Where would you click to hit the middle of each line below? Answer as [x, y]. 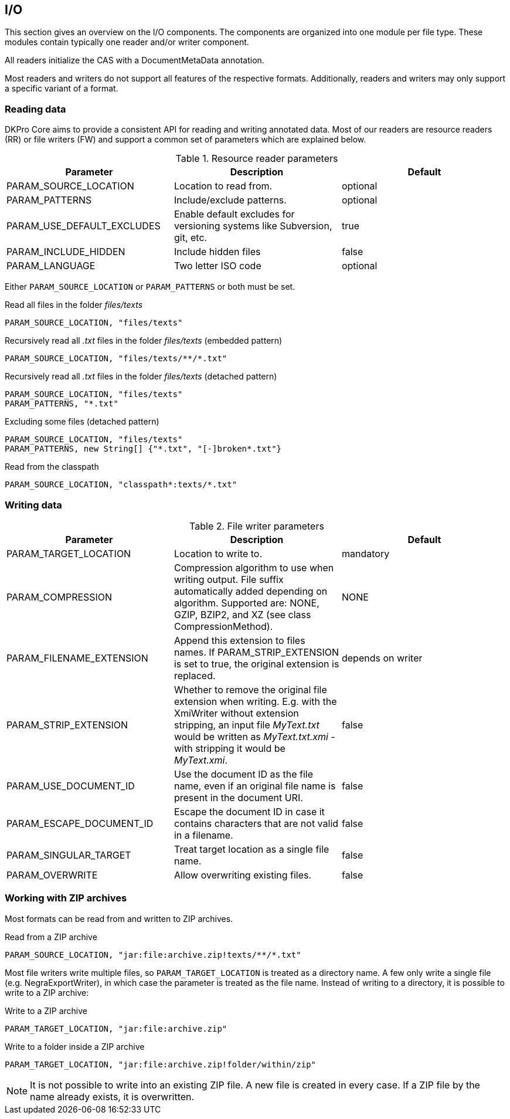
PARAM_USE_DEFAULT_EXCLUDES [84, 226]
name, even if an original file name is [255, 786]
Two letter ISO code [217, 266]
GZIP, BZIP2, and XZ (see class [242, 614]
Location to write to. [218, 553]
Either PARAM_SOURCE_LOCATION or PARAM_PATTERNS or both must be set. [150, 287]
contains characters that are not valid [256, 823]
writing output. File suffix [229, 579]
